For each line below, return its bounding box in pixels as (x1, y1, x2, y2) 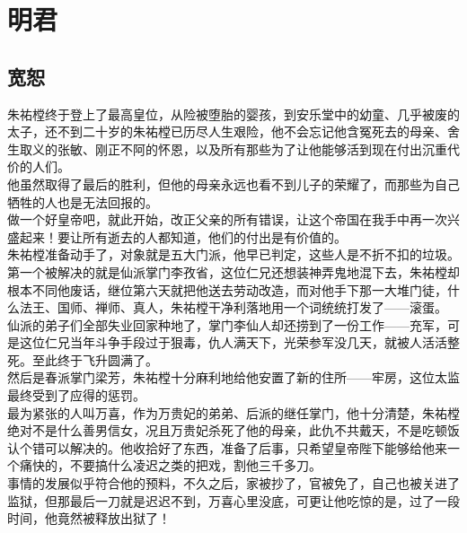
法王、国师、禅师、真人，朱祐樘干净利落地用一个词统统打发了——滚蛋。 (19, 298, 447, 317)
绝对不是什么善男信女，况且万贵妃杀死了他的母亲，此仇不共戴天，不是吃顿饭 (7, 421, 460, 440)
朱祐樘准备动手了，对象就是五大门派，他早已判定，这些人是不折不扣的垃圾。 (7, 245, 460, 264)
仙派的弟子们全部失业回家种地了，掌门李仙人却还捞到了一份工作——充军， (7, 315, 447, 334)
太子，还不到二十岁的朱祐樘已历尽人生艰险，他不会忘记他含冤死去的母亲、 (7, 122, 447, 141)
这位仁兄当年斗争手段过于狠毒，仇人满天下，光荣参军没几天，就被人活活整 (19, 333, 460, 352)
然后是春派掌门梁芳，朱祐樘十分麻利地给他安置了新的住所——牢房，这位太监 (7, 368, 460, 387)
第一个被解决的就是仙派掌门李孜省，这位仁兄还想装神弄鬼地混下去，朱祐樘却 (7, 262, 460, 281)
